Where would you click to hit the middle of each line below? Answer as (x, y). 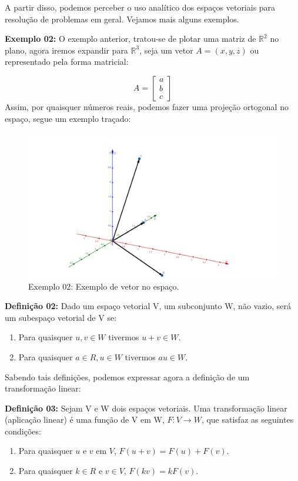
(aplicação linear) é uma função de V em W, (85, 419)
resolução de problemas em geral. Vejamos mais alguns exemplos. (122, 19)
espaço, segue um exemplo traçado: (68, 118)
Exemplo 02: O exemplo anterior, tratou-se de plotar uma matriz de (130, 39)
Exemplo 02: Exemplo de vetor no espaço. (104, 286)
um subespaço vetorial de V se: (61, 317)
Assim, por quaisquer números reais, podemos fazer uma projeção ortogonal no (147, 106)
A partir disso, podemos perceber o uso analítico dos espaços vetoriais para (140, 7)
